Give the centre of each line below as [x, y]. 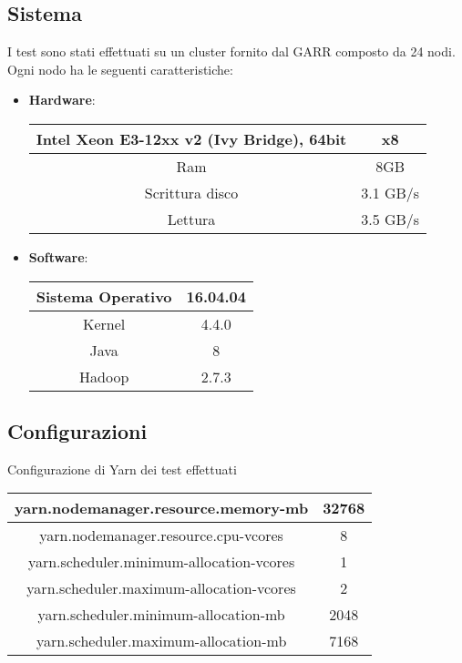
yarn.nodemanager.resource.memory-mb [162, 508]
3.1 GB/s [390, 192]
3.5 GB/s [390, 219]
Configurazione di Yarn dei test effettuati [122, 469]
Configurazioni [77, 430]
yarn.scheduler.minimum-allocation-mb [161, 615]
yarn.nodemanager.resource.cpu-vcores [161, 535]
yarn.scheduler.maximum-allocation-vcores [161, 588]
